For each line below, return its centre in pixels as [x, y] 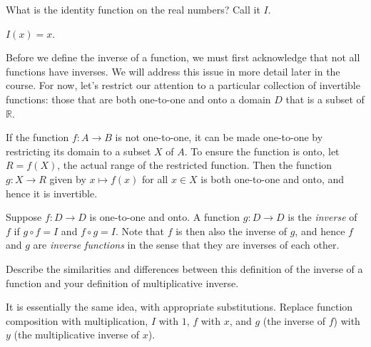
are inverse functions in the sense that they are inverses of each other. [186, 245]
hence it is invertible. [52, 193]
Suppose [24, 217]
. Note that [139, 231]
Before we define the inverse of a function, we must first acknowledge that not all [183, 57]
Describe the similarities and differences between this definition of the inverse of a [184, 268]
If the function [37, 137]
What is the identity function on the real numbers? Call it [133, 9]
